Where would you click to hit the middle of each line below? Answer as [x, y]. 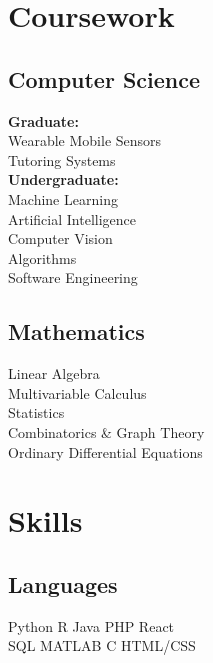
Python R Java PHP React [91, 625]
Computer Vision [60, 238]
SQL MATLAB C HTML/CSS [102, 645]
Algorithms [42, 257]
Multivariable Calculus [77, 392]
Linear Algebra [54, 373]
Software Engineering [73, 277]
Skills [45, 520]
